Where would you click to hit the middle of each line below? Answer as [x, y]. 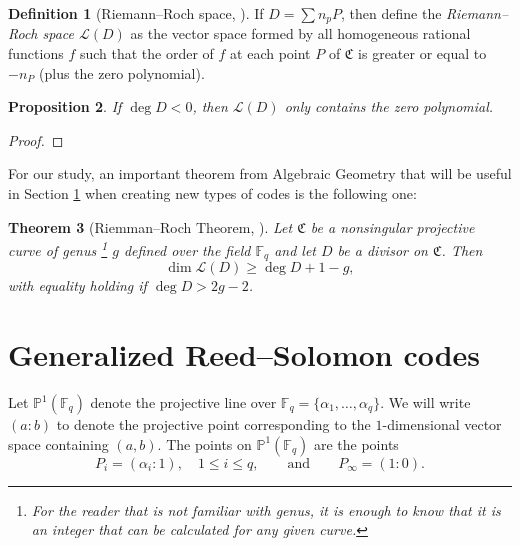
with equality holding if [77, 285]
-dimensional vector [442, 424]
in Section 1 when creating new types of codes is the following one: [212, 193]
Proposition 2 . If [65, 106]
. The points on [204, 443]
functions [36, 53]
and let [295, 249]
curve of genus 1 [58, 248]
